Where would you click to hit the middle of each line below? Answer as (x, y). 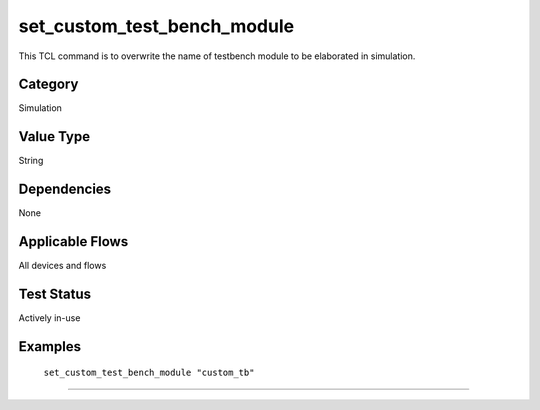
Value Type (54, 136)
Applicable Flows (73, 241)
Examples (50, 346)
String (31, 161)
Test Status (55, 293)
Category (48, 84)
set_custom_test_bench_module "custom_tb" (149, 373)
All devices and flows (62, 266)
